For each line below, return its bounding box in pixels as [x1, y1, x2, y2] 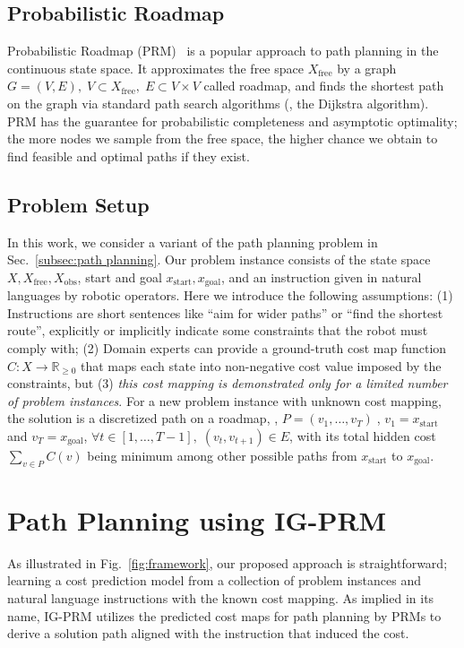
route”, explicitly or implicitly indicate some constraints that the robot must [7, 321, 428, 340]
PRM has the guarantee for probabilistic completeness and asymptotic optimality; [7, 111, 458, 130]
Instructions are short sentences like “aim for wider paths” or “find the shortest [7, 303, 443, 322]
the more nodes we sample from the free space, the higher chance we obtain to [7, 129, 438, 148]
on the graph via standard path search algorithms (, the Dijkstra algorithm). [7, 93, 429, 112]
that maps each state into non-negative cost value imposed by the [81, 356, 442, 375]
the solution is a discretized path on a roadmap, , [7, 409, 279, 428]
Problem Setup [7, 190, 150, 218]
